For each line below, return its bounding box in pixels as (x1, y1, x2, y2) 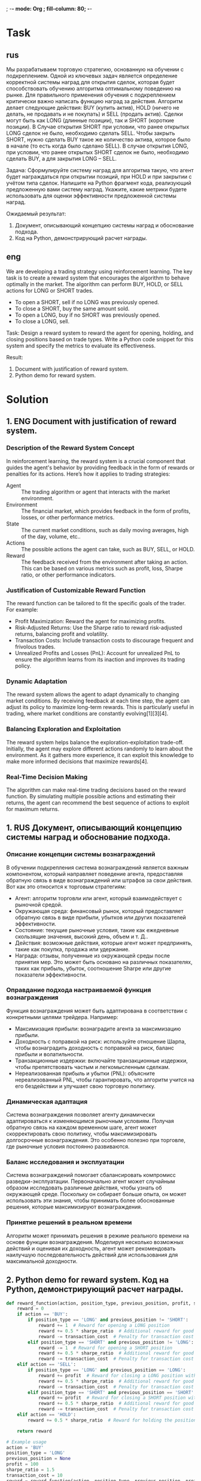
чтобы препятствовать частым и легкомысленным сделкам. (14, 1063, 170, 1070)
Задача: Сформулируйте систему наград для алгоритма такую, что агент (6, 167, 194, 173)
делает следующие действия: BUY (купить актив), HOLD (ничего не (6, 104, 179, 111)
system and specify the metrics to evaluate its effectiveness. (6, 342, 156, 349)
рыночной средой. (14, 901, 63, 908)
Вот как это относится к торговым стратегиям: (6, 883, 127, 890)
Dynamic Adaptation (6, 677, 68, 686)
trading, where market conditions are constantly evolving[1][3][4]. (6, 710, 169, 717)
